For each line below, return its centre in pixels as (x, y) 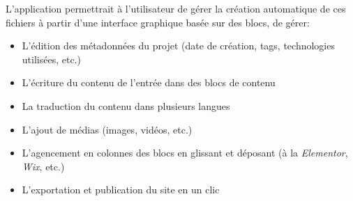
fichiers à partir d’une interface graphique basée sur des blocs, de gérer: (158, 22)
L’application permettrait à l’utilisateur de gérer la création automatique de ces (176, 8)
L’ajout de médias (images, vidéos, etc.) (107, 129)
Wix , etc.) (43, 166)
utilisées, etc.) (51, 59)
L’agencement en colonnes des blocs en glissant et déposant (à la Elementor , (185, 153)
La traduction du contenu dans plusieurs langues (126, 105)
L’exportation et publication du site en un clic (121, 190)
